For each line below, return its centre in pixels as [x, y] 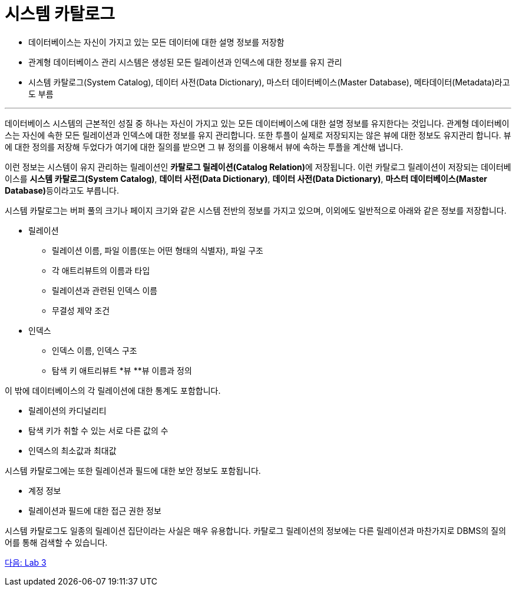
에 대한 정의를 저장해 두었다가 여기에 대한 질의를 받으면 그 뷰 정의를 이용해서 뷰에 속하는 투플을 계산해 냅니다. [204, 147]
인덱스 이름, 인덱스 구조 [95, 350]
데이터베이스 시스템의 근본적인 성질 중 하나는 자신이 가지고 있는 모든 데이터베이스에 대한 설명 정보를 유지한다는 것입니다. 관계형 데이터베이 [257, 123]
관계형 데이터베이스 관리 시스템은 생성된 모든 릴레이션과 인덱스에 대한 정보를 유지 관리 [185, 62]
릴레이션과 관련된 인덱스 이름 [105, 290]
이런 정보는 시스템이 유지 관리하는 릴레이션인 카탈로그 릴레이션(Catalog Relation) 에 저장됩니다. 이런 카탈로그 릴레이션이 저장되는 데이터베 [258, 167]
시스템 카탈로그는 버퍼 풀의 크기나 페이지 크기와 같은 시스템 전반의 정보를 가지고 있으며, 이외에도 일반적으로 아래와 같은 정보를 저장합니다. [256, 210]
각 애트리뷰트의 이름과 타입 [101, 270]
